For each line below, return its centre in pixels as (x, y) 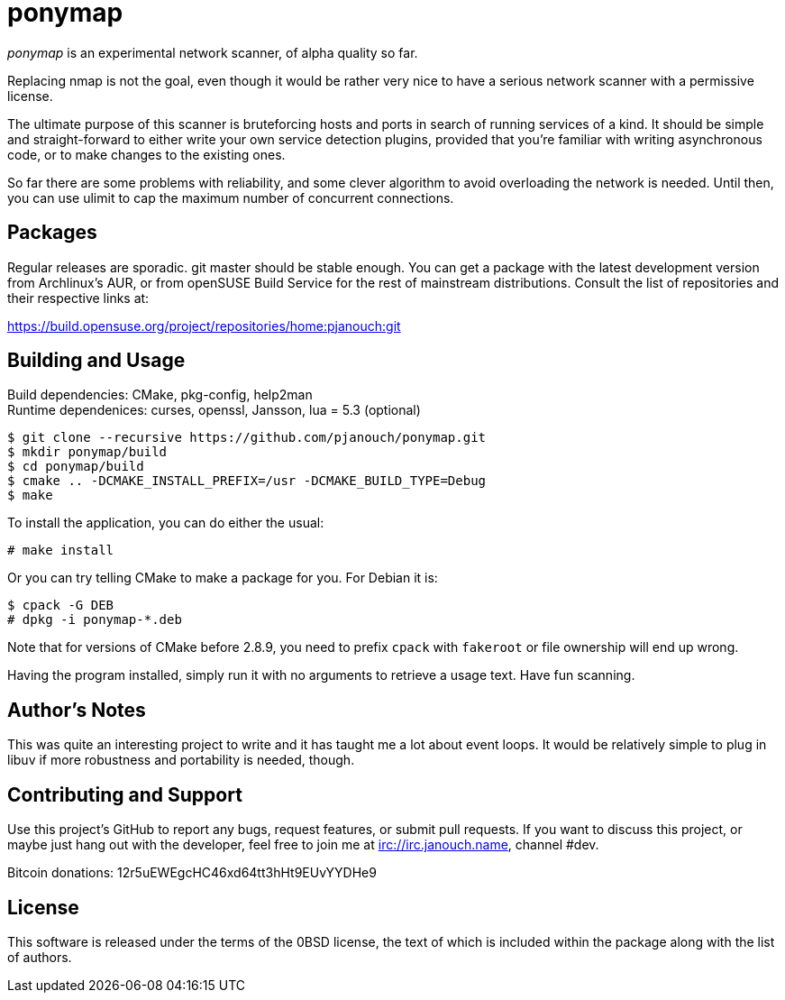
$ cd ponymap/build (76, 467)
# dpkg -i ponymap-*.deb (95, 620)
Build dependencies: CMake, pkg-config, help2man (160, 395)
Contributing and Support (125, 794)
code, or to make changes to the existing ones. (146, 154)
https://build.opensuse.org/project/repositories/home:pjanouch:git (204, 326)
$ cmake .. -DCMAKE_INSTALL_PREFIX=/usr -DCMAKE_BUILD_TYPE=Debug (247, 481)
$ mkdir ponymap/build (87, 452)
